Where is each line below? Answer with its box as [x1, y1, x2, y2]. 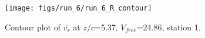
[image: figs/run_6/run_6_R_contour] [5, 4, 152, 12]
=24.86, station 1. [136, 20, 201, 33]
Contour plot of [5, 20, 61, 33]
